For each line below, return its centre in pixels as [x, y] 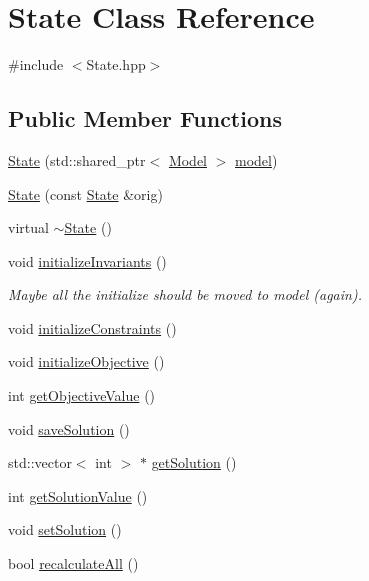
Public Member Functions [145, 118]
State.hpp [116, 64]
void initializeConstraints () [92, 327]
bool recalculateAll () [73, 563]
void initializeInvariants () [87, 260]
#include [36, 64]
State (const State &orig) [85, 193]
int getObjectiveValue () [82, 395]
